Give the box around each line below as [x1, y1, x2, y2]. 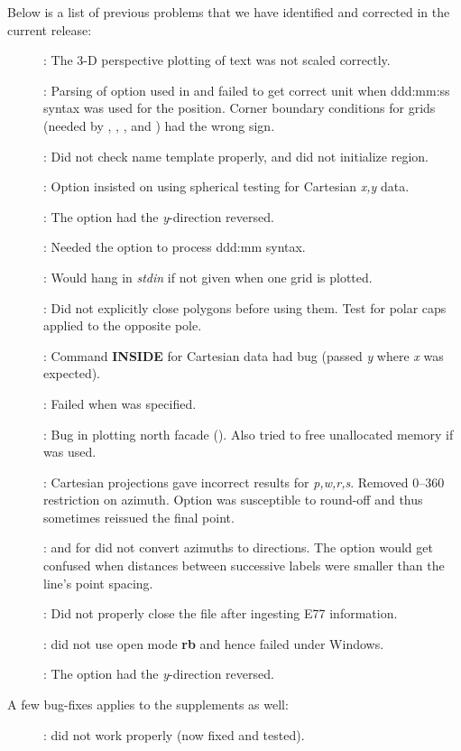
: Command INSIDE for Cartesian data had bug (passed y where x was [43, 346, 444, 365]
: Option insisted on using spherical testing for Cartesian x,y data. [43, 177, 410, 196]
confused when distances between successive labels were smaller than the [43, 556, 445, 575]
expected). [43, 364, 100, 383]
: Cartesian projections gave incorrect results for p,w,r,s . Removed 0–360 [43, 472, 445, 491]
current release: [7, 20, 92, 39]
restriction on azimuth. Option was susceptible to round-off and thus [43, 490, 423, 509]
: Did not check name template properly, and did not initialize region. [43, 146, 429, 165]
